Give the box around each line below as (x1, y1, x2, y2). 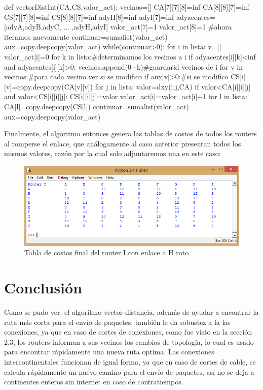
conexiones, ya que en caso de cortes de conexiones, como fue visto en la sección (4, 326, 252, 337)
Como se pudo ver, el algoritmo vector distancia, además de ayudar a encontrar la (4, 307, 259, 317)
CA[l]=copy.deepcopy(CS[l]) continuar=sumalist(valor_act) (4, 101, 189, 111)
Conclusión (4, 277, 83, 298)
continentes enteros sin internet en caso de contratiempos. (4, 376, 183, 387)
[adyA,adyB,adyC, (4, 21, 61, 32)
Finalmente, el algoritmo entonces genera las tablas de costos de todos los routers (4, 128, 257, 139)
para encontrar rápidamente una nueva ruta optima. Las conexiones (4, 346, 214, 357)
